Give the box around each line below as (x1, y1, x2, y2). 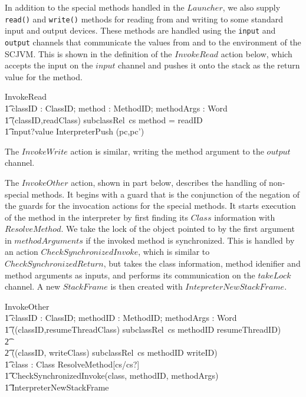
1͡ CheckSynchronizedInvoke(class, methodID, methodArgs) (5, 369, 219, 382)
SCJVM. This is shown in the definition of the (5, 47, 172, 60)
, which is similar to (138, 245, 210, 258)
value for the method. (5, 70, 83, 83)
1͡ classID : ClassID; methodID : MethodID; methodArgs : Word (5, 311, 237, 324)
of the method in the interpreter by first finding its (5, 211, 189, 223)
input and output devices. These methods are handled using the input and (5, 24, 276, 37)
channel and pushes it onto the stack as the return (118, 59, 300, 71)
